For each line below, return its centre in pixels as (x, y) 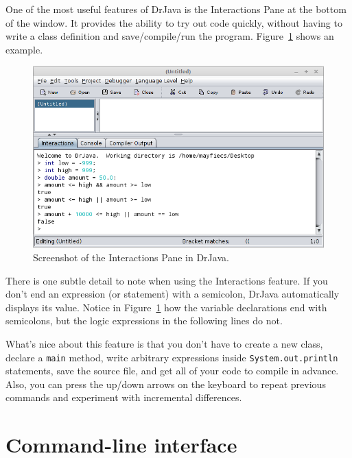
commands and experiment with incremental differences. (124, 397)
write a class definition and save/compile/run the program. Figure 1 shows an (170, 36)
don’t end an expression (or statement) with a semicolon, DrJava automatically (173, 294)
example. (24, 49)
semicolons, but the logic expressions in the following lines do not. (144, 321)
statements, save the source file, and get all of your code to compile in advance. (172, 371)
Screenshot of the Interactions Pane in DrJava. (131, 257)
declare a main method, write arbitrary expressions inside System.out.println (172, 357)
